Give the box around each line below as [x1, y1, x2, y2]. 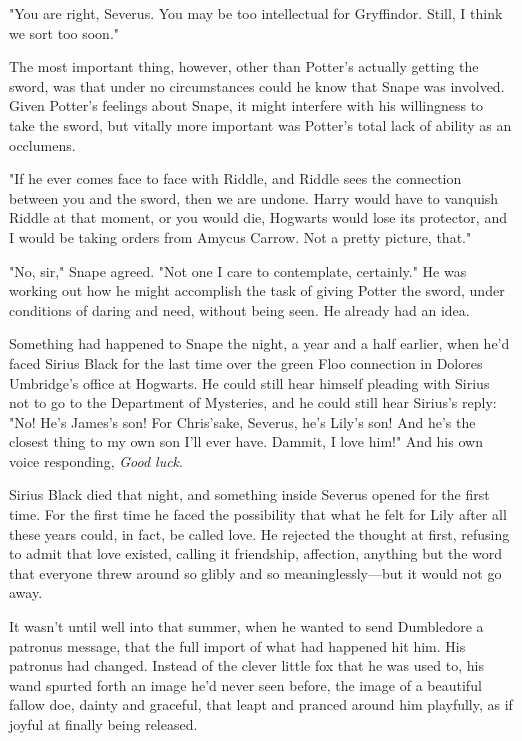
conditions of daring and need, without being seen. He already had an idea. [9, 299, 470, 320]
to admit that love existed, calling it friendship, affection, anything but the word [9, 543, 502, 564]
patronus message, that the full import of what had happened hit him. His [9, 635, 466, 656]
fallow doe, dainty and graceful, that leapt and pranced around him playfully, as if [9, 694, 513, 715]
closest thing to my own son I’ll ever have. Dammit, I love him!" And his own [9, 431, 483, 452]
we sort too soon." [9, 22, 120, 43]
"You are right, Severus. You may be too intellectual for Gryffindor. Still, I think [9, 3, 503, 23]
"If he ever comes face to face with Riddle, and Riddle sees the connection [9, 168, 462, 189]
